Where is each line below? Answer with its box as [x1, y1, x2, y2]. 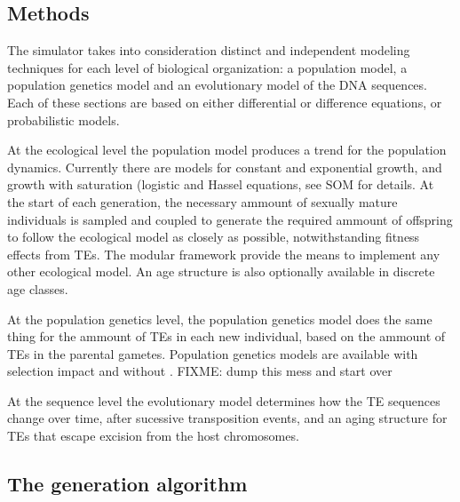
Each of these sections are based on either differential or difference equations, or [7, 92, 442, 111]
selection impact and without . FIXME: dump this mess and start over [7, 362, 393, 380]
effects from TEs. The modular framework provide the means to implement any [7, 244, 440, 263]
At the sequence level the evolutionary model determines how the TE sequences [7, 391, 440, 410]
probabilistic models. [7, 110, 120, 129]
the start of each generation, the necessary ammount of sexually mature [7, 192, 398, 211]
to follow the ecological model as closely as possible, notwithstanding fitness [7, 227, 420, 246]
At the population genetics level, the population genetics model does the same [7, 309, 432, 328]
